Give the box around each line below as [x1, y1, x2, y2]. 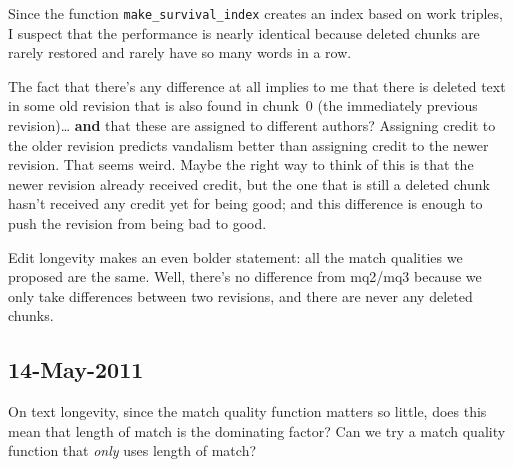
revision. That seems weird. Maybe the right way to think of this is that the [8, 154, 474, 175]
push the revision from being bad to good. [8, 213, 267, 233]
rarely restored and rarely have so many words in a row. [8, 42, 352, 63]
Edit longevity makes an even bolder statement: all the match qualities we [8, 246, 463, 267]
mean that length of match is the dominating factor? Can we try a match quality [8, 420, 506, 441]
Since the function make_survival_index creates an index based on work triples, [8, 3, 503, 23]
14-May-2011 [8, 354, 144, 385]
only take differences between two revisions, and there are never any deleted [8, 285, 473, 306]
